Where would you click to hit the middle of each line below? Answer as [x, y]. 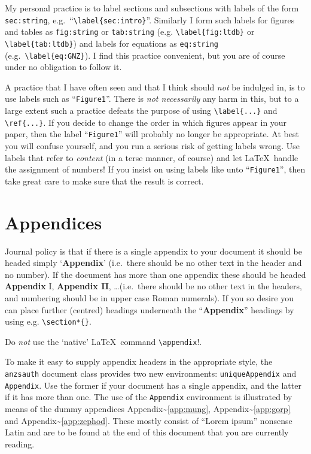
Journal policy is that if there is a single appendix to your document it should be [153, 251]
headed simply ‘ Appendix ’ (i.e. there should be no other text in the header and [153, 263]
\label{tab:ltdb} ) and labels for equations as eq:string [112, 43]
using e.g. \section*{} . [48, 321]
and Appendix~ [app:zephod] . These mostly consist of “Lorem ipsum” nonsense [149, 420]
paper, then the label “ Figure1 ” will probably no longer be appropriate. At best [152, 134]
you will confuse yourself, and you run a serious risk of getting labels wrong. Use [153, 146]
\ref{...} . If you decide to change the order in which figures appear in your [146, 122]
